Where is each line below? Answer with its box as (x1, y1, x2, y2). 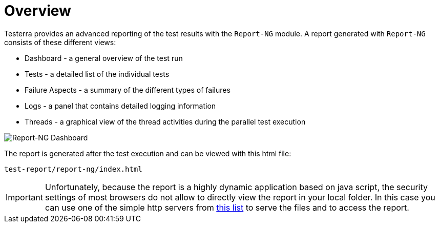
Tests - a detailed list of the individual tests (25, 69, 170, 78)
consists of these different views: (4, 37, 116, 47)
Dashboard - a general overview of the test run (25, 53, 183, 63)
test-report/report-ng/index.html (4, 164, 142, 173)
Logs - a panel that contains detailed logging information (25, 101, 216, 110)
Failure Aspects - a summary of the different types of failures (25, 85, 231, 94)
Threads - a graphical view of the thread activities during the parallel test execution (25, 117, 306, 126)
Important (6, 192, 43, 202)
